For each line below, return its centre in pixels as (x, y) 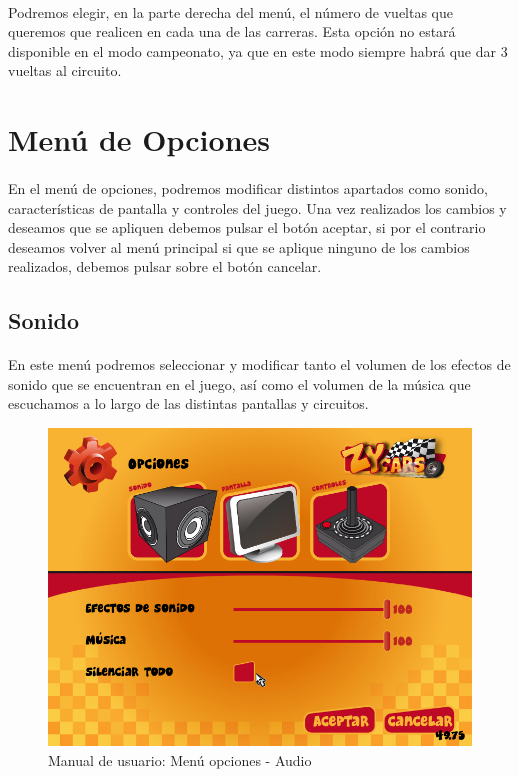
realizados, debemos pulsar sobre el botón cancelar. (165, 266)
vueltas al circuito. (65, 70)
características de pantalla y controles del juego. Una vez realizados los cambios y (257, 207)
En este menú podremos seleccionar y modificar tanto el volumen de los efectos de (259, 364)
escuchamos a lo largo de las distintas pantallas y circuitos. (188, 403)
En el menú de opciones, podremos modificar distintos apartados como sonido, (248, 187)
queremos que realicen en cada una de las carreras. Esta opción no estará (232, 31)
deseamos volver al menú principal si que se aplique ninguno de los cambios (239, 246)
